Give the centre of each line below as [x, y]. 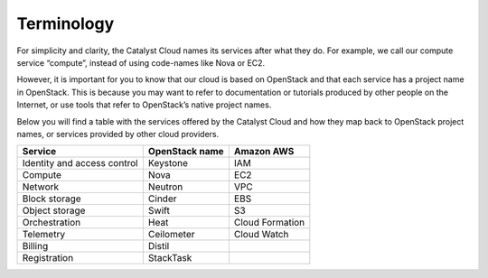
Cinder [162, 199]
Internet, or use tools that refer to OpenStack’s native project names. [144, 105]
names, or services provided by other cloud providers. [118, 134]
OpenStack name [186, 152]
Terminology [66, 23]
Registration [48, 258]
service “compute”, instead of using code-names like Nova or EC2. [141, 62]
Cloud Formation [269, 223]
